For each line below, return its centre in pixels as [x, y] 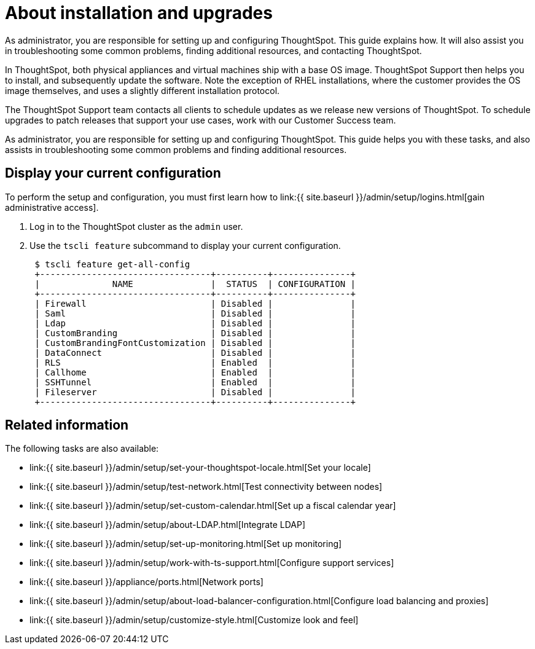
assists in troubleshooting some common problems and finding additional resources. [176, 149]
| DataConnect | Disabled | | [195, 352]
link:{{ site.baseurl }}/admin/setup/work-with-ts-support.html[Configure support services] [212, 563]
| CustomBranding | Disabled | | [195, 333]
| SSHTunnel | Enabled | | [195, 382]
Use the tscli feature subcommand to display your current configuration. [185, 245]
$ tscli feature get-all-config [112, 264]
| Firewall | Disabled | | [195, 303]
